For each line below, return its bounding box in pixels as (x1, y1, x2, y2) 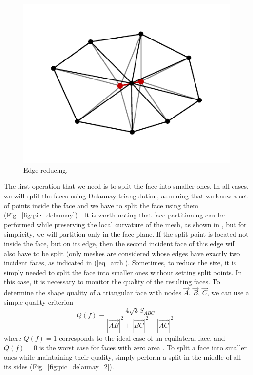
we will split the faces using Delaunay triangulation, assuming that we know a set (4, 191, 248, 201)
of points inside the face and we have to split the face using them (4, 200, 198, 210)
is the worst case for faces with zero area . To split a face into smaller (39, 342, 247, 353)
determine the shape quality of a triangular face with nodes (4, 287, 181, 297)
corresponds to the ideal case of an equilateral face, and (59, 333, 225, 343)
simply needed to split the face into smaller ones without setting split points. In (4, 267, 242, 277)
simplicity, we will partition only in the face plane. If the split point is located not (4, 229, 249, 239)
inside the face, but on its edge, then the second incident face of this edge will (4, 238, 236, 249)
